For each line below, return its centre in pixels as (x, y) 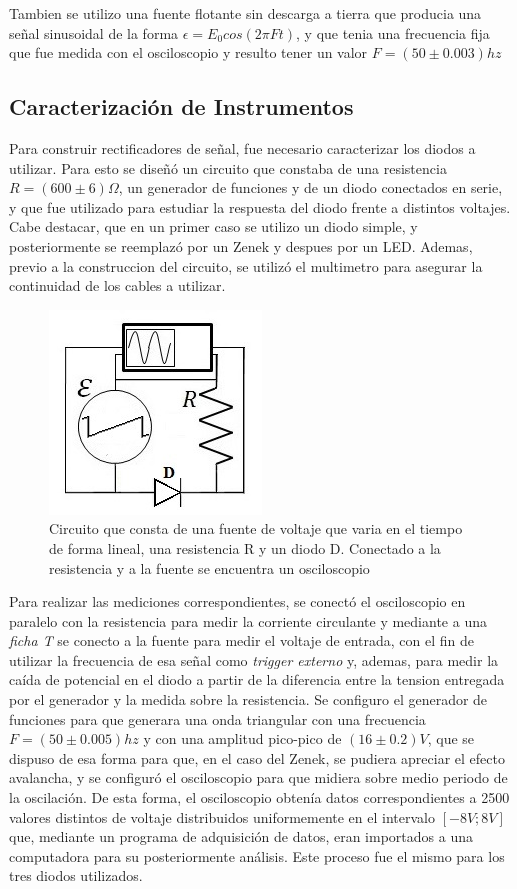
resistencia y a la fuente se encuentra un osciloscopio (209, 567)
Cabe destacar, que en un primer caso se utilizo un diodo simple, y (213, 226)
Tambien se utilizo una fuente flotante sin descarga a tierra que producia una (245, 13)
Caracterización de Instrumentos (181, 106)
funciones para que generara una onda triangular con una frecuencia (217, 718)
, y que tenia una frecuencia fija (393, 32)
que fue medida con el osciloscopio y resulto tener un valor (188, 52)
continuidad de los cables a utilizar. (117, 285)
